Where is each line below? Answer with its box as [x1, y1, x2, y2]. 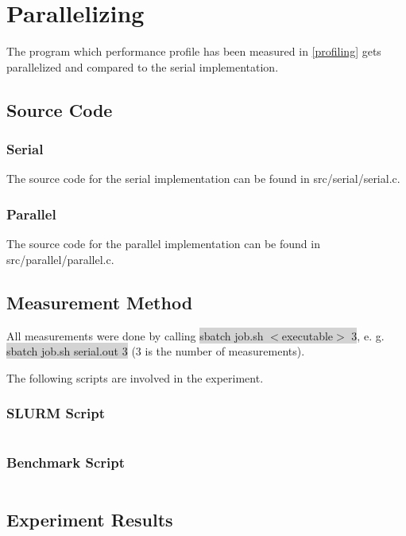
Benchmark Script [6, 452, 126, 472]
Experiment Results [6, 507, 173, 532]
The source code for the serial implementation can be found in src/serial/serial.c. [6, 170, 400, 187]
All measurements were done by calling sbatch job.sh [6, 327, 264, 344]
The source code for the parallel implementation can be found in [6, 235, 320, 252]
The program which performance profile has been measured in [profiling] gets [6, 43, 381, 60]
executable [281, 327, 334, 344]
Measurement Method [6, 289, 193, 314]
